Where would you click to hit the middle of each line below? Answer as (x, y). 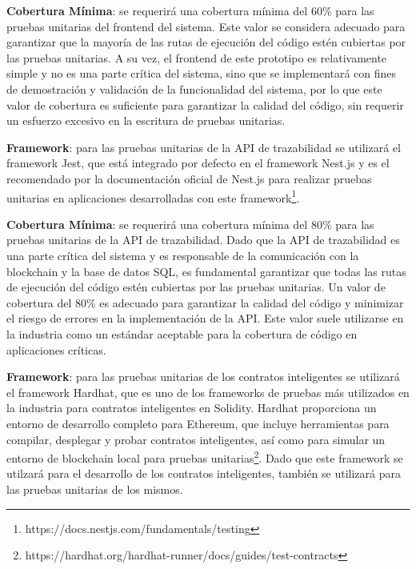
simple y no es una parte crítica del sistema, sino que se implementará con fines (202, 73)
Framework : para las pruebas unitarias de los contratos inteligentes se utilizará (203, 377)
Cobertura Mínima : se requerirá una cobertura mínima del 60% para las (190, 10)
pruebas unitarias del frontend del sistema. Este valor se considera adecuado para (206, 26)
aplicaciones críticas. (56, 349)
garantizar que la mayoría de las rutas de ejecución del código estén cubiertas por (206, 42)
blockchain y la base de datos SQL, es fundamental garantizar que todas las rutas (206, 271)
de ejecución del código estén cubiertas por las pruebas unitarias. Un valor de (196, 287)
